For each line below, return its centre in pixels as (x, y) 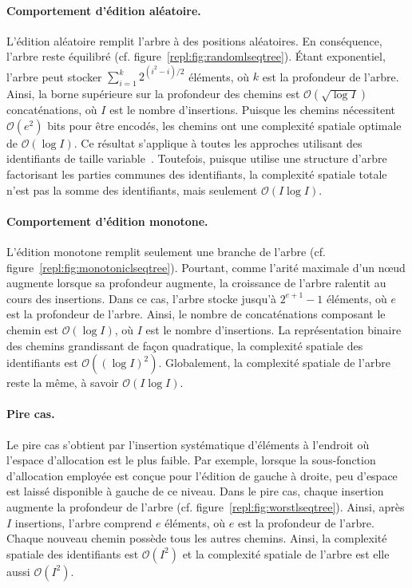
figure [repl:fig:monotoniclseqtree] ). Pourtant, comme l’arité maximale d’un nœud (206, 267)
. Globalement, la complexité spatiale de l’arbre (274, 363)
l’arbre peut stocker (54, 76)
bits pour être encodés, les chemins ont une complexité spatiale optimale (224, 125)
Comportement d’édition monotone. (107, 221)
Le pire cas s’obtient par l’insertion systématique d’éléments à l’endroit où (188, 444)
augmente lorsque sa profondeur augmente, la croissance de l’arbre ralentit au (196, 283)
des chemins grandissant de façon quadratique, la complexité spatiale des (185, 345)
